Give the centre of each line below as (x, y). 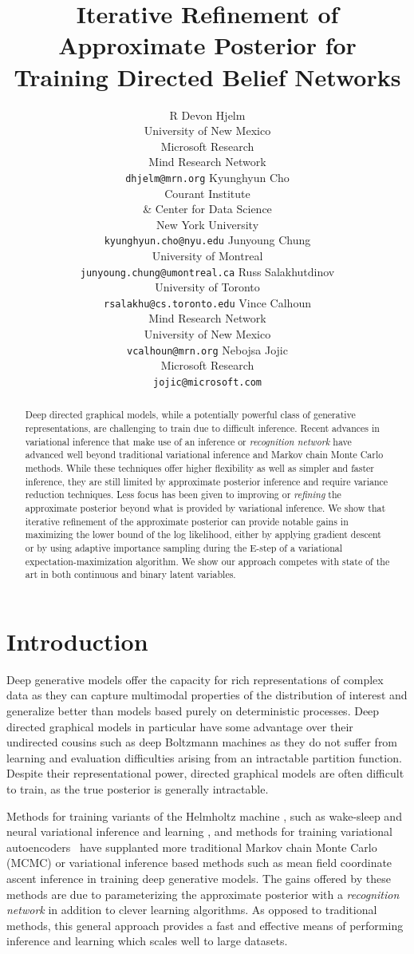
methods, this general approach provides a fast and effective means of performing (205, 925)
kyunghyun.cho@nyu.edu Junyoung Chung (207, 240)
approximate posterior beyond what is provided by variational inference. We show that (205, 507)
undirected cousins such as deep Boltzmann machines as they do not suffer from (202, 742)
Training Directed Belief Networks (207, 76)
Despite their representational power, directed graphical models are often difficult (205, 773)
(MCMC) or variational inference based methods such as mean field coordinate (199, 863)
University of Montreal (207, 255)
